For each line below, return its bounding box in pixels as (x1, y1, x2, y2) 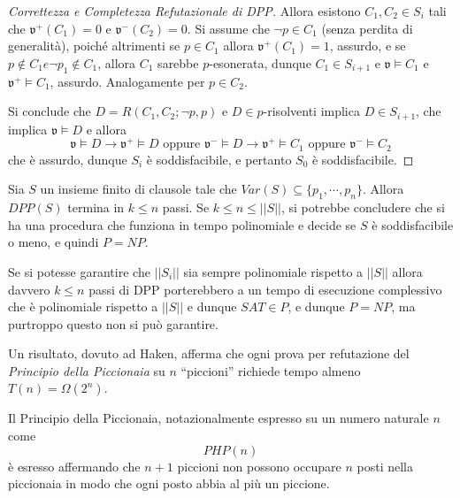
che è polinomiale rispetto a (8, 297, 158, 316)
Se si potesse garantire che (8, 262, 150, 280)
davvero (8, 280, 50, 298)
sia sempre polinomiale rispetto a (183, 262, 364, 280)
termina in (67, 198, 125, 217)
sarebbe (157, 53, 199, 72)
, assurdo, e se (329, 36, 406, 55)
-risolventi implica (263, 102, 360, 120)
